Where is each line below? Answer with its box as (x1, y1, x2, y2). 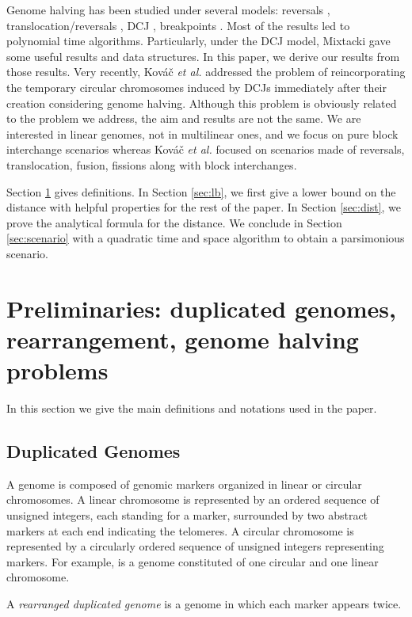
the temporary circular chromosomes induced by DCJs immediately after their (6, 78, 387, 95)
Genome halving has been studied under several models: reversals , (6, 2, 330, 17)
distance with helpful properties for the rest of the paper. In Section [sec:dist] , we (6, 199, 401, 215)
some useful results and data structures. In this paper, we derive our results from (6, 48, 400, 64)
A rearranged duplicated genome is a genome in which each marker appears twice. (6, 595, 402, 611)
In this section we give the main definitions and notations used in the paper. (6, 400, 377, 416)
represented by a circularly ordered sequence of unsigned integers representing (6, 538, 384, 554)
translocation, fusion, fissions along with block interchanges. (6, 156, 297, 173)
